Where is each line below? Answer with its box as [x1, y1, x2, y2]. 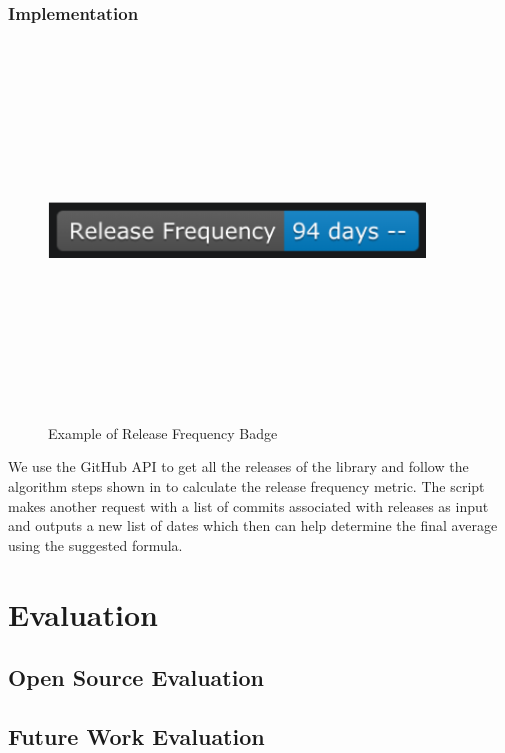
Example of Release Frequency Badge [48, 422, 278, 443]
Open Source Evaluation [8, 662, 264, 693]
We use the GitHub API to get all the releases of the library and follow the [8, 456, 469, 477]
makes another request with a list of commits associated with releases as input [8, 495, 489, 516]
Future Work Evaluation [8, 720, 265, 751]
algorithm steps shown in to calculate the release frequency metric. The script [8, 475, 485, 496]
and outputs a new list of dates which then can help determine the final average [8, 515, 498, 536]
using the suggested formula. [8, 534, 183, 555]
